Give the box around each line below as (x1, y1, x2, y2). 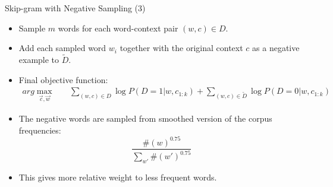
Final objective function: (18, 73, 108, 85)
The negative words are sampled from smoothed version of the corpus (18, 112, 272, 124)
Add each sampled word (18, 42, 106, 54)
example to (18, 53, 59, 65)
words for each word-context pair (58, 21, 178, 34)
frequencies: (18, 123, 61, 136)
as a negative (252, 42, 300, 54)
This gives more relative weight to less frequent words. (18, 170, 217, 183)
